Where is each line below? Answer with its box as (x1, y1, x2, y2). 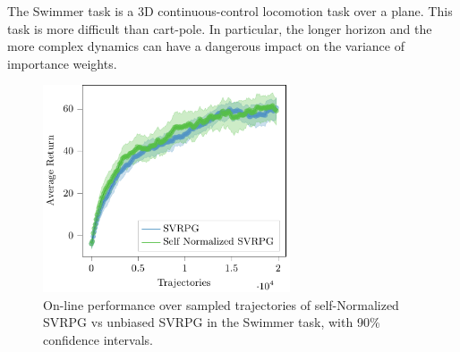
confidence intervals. (43, 331, 154, 348)
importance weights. (7, 54, 117, 72)
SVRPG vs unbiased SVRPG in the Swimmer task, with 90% (43, 313, 380, 331)
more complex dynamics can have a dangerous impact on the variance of (7, 37, 405, 55)
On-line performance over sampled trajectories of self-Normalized (43, 295, 399, 314)
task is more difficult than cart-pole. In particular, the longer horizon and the (7, 19, 432, 38)
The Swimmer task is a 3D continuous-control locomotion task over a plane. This (7, 2, 453, 20)
